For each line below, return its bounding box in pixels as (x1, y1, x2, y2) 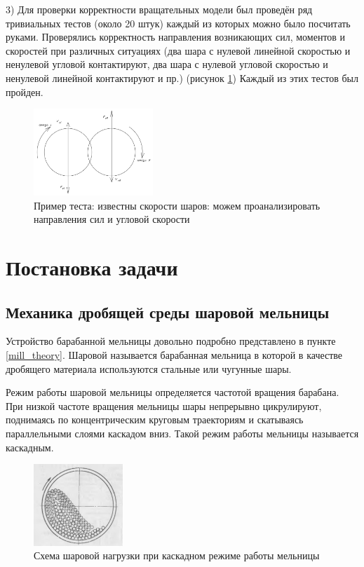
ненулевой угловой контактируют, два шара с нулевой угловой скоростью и (6, 57, 328, 71)
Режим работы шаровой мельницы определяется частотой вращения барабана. (6, 385, 339, 399)
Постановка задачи (6, 252, 178, 281)
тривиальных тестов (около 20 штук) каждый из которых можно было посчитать (6, 15, 351, 30)
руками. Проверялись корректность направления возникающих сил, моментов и (6, 29, 346, 44)
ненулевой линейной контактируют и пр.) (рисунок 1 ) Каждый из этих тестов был (6, 70, 358, 85)
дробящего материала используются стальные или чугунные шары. (6, 361, 292, 376)
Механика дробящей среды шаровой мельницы (6, 301, 330, 322)
